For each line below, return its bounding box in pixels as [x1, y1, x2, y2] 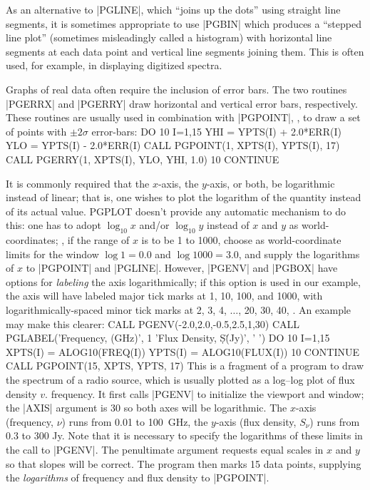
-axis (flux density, [215, 414, 297, 429]
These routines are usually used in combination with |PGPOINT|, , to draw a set [6, 110, 361, 125]
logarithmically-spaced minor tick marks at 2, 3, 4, [6, 302, 227, 317]
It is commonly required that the [6, 175, 150, 190]
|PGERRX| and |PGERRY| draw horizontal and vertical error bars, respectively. [6, 96, 358, 111]
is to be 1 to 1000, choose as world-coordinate [141, 233, 341, 247]
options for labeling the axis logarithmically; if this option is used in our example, [6, 274, 361, 289]
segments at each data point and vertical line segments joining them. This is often [6, 44, 364, 58]
